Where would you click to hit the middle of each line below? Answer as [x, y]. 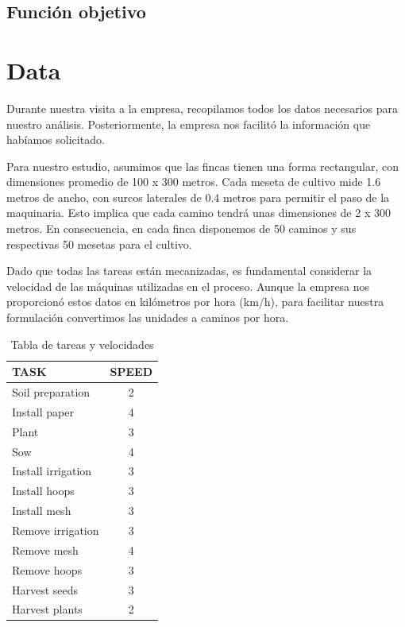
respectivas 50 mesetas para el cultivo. [99, 244]
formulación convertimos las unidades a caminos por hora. [148, 317]
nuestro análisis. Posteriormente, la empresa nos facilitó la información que [189, 124]
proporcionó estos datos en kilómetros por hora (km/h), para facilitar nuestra [195, 302]
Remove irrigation [56, 530]
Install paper [43, 411]
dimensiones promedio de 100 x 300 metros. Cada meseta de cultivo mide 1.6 [194, 182]
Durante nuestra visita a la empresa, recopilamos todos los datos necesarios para [202, 108]
